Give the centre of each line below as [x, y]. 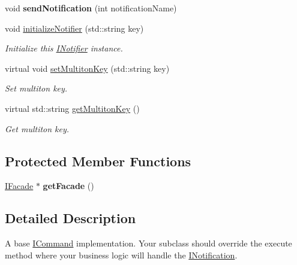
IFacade [19, 186]
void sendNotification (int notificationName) [91, 8]
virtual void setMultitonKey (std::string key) [87, 68]
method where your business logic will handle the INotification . [121, 255]
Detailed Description [70, 218]
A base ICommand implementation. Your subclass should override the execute [148, 243]
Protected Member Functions [98, 161]
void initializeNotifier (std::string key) [74, 28]
